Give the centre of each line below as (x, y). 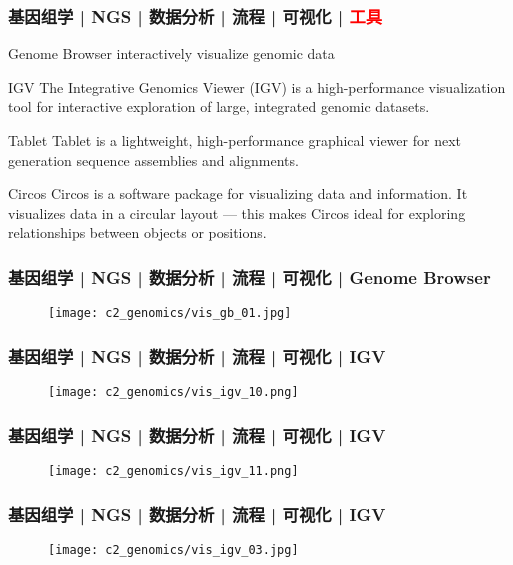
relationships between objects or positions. (137, 232)
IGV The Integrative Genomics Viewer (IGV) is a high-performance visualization (257, 86)
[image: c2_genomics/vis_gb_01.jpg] (170, 313)
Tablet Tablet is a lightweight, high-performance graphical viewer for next (234, 140)
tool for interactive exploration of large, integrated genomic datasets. (219, 106)
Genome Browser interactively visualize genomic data (171, 53)
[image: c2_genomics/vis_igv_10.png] (173, 392)
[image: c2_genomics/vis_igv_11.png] (173, 470)
